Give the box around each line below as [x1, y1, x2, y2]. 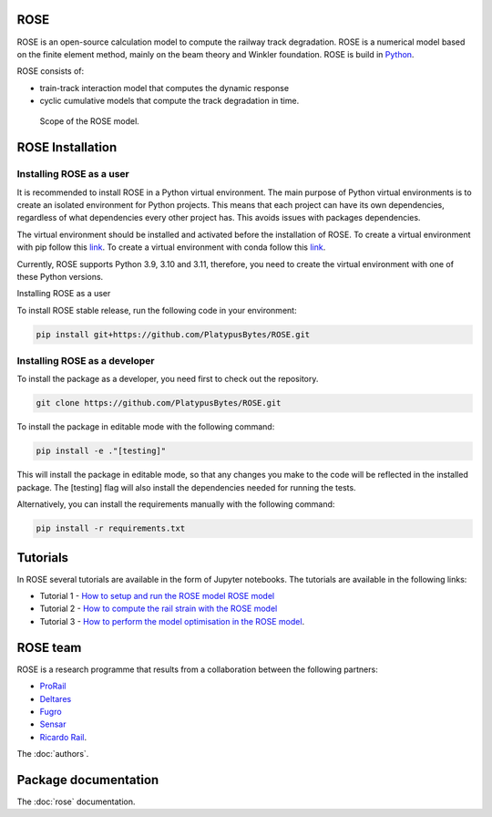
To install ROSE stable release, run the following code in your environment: [16, 305, 297, 315]
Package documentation [16, 771, 159, 788]
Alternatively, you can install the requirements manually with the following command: [16, 499, 335, 510]
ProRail [39, 680, 67, 692]
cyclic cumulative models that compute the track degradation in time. [39, 96, 300, 107]
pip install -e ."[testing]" [36, 446, 167, 456]
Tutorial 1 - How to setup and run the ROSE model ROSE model [39, 591, 275, 602]
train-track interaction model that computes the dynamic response [39, 82, 290, 93]
